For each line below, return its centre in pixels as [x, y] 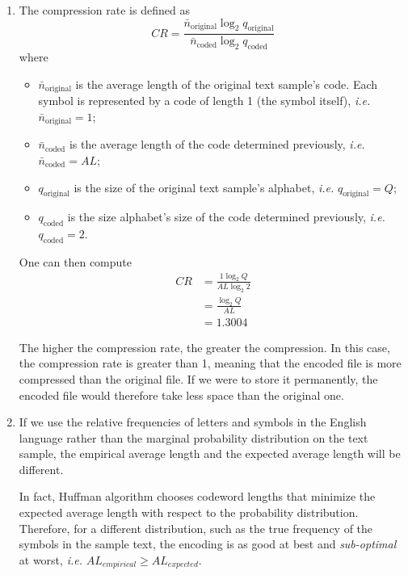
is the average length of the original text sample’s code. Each [227, 84]
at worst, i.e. [50, 559]
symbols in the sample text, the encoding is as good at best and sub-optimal [208, 544]
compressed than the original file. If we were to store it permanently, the [198, 378]
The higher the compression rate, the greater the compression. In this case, [204, 347]
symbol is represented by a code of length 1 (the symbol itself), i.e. [204, 101]
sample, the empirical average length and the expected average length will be [210, 453]
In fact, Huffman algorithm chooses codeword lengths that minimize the [197, 496]
